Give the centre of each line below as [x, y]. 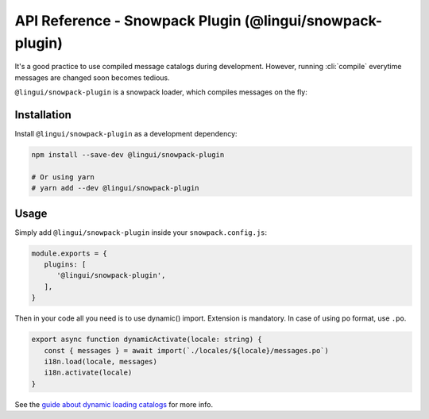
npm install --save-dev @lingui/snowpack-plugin [128, 155]
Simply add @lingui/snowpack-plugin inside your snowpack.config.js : [141, 232]
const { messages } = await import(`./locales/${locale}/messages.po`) [187, 350]
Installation [43, 115]
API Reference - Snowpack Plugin [128, 21]
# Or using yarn [63, 177]
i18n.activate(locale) [88, 373]
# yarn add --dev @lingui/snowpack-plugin [115, 188]
